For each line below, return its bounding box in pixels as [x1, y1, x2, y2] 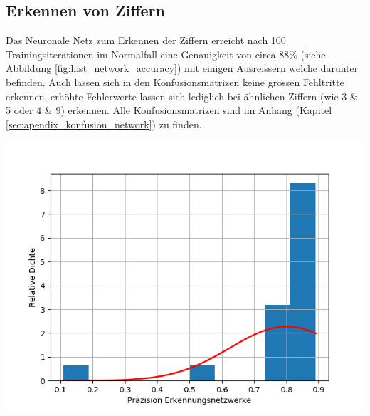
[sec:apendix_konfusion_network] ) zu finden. [6, 116, 202, 131]
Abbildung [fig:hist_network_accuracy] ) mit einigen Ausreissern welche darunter [6, 61, 359, 76]
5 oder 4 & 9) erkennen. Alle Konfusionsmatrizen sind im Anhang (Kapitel [6, 103, 332, 118]
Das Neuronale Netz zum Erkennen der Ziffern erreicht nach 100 [6, 33, 286, 48]
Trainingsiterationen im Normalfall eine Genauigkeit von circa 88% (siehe [6, 46, 326, 61]
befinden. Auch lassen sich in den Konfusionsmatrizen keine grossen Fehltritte [6, 74, 344, 89]
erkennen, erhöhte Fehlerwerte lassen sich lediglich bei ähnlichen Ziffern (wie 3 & [6, 88, 358, 103]
